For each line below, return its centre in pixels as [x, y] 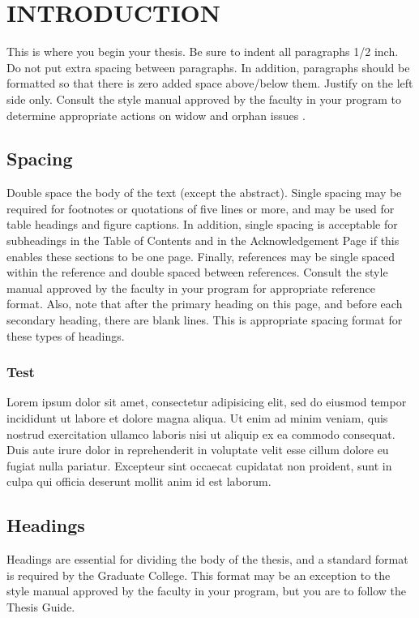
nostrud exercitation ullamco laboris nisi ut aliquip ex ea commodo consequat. [201, 433]
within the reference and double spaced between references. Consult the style [197, 272]
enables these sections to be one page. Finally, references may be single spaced [201, 256]
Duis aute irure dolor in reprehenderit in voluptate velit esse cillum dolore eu [198, 450]
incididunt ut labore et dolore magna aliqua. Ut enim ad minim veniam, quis [197, 418]
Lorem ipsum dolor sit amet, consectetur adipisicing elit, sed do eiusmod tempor [207, 402]
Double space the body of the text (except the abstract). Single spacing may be [204, 193]
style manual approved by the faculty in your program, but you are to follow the [207, 591]
